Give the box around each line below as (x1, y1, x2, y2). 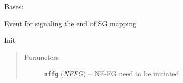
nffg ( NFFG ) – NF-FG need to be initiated (44, 68, 179, 79)
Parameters (24, 51, 59, 62)
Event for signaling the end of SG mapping (4, 18, 136, 28)
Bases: (4, 1, 24, 11)
